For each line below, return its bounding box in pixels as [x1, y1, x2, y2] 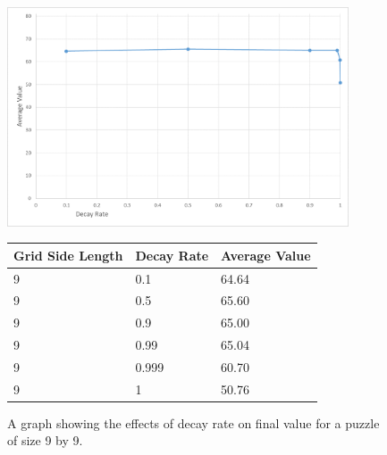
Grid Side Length [13, 245, 123, 264]
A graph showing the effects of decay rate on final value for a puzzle [7, 413, 380, 432]
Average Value [221, 245, 311, 264]
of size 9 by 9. [7, 431, 83, 450]
